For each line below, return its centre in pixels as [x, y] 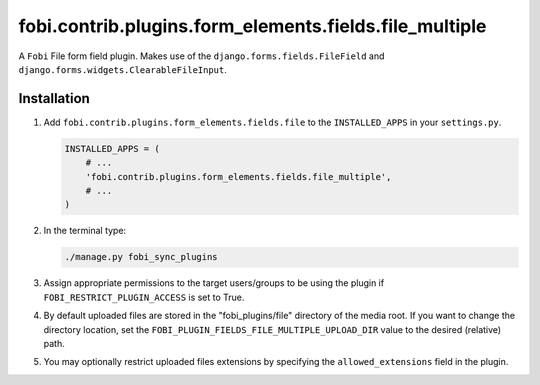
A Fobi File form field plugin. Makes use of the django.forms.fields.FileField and [201, 56]
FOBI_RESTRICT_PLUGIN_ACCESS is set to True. [144, 297]
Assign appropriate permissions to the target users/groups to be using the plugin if [214, 283]
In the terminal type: [85, 231]
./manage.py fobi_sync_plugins [141, 257]
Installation [54, 98]
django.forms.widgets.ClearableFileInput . [122, 69]
